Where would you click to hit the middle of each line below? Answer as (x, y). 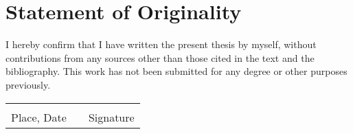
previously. (28, 84)
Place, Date (39, 117)
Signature (111, 117)
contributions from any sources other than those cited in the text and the (160, 57)
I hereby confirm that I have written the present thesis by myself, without (161, 44)
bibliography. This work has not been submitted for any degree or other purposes (176, 71)
